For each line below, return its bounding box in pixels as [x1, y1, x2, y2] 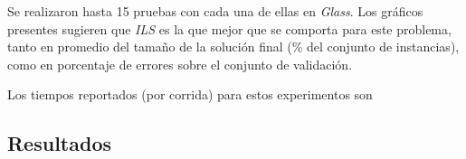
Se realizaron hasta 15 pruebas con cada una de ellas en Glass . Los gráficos [7, 2, 423, 20]
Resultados [7, 129, 111, 157]
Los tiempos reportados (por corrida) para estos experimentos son [7, 85, 373, 104]
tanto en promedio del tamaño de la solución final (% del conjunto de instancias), [7, 37, 460, 56]
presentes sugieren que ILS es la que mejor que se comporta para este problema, [7, 19, 452, 38]
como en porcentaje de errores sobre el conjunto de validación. [7, 54, 353, 73]
